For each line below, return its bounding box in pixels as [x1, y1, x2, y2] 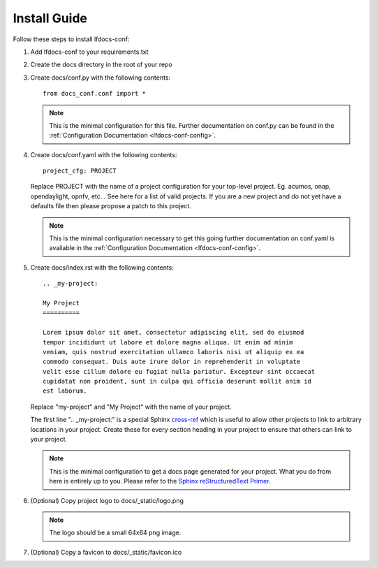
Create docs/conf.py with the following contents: [30, 73, 171, 82]
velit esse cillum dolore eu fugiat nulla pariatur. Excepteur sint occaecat [43, 367, 316, 375]
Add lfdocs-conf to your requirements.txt [30, 48, 149, 56]
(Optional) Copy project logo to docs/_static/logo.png [30, 496, 184, 504]
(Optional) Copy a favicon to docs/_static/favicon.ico [30, 548, 182, 556]
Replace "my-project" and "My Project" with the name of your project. [30, 402, 232, 411]
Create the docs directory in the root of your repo [30, 60, 172, 69]
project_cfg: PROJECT [43, 167, 117, 175]
